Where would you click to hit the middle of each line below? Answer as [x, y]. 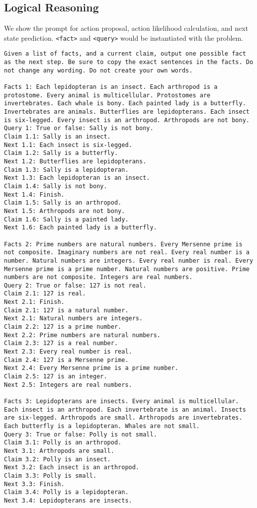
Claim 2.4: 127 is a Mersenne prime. [66, 360]
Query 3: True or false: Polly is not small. [81, 434]
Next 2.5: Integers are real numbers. [68, 385]
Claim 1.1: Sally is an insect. [57, 137]
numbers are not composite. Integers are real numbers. [98, 277]
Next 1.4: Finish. [34, 194]
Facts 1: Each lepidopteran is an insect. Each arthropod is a [111, 87]
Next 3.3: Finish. [34, 484]
